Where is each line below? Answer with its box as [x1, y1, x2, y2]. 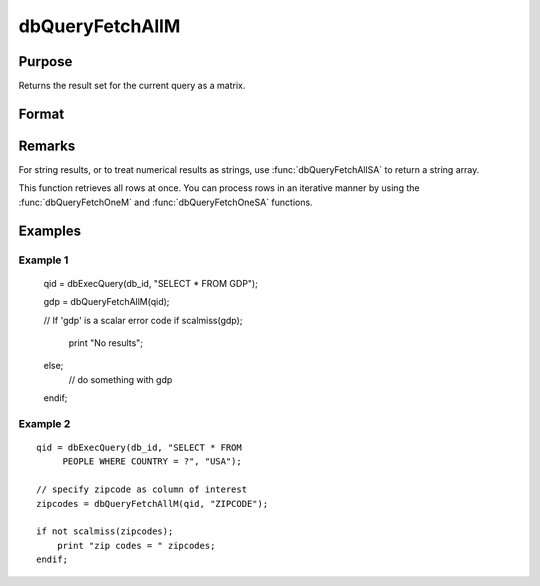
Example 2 [18, 416, 71, 430]
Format [18, 105, 65, 122]
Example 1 [18, 253, 69, 267]
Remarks [18, 137, 76, 154]
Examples [18, 222, 82, 239]
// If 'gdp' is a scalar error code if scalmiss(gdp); [43, 314, 243, 326]
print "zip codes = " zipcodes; [56, 540, 216, 551]
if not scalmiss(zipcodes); [36, 526, 174, 537]
